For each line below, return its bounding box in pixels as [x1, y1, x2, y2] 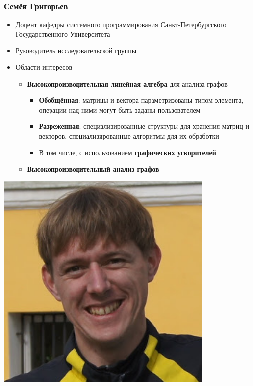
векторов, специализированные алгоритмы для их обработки [39, 130, 219, 141]
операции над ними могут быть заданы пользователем [39, 104, 201, 115]
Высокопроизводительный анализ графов [27, 164, 159, 174]
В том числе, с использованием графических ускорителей [39, 147, 216, 157]
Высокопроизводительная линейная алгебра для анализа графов [27, 78, 228, 89]
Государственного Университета [15, 29, 110, 39]
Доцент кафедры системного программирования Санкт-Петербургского [15, 19, 227, 30]
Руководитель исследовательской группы [15, 45, 137, 56]
